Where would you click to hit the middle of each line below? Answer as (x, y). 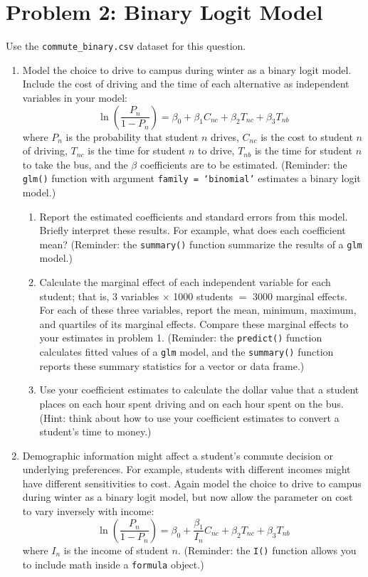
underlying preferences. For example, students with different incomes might (186, 469)
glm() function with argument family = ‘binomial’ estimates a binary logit (191, 178)
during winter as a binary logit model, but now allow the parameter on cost (188, 497)
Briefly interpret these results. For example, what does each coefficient (193, 230)
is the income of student (116, 550)
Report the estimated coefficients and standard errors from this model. (194, 216)
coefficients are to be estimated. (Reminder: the (243, 164)
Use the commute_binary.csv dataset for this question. (126, 46)
